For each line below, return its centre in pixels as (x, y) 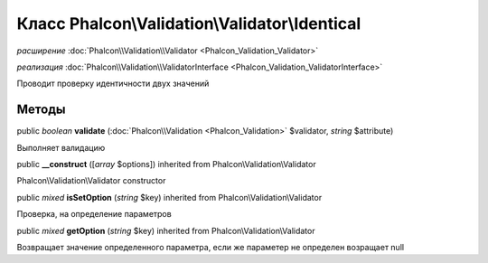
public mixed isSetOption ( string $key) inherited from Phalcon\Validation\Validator (169, 197)
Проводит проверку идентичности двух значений (113, 84)
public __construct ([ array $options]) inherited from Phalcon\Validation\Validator (166, 164)
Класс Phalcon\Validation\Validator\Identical (189, 23)
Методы (41, 110)
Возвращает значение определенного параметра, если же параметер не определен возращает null (211, 247)
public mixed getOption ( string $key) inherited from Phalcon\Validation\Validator (166, 230)
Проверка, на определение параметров (94, 214)
